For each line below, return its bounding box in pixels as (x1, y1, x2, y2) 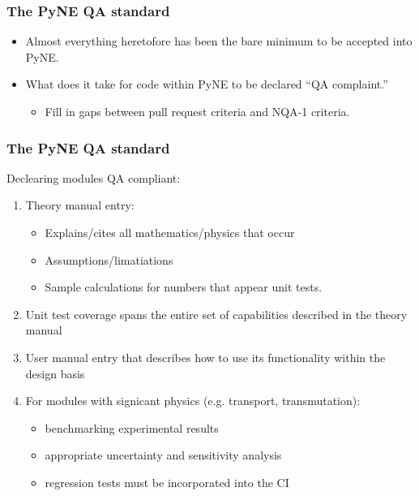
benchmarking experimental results (45, 419, 219, 436)
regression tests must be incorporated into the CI (45, 473, 289, 490)
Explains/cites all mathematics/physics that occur (45, 224, 295, 240)
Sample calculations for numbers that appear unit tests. (45, 278, 323, 295)
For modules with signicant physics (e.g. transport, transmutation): (25, 392, 361, 409)
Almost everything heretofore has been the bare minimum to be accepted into (25, 32, 413, 50)
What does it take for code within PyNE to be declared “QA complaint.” (25, 75, 388, 93)
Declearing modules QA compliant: (6, 169, 181, 186)
